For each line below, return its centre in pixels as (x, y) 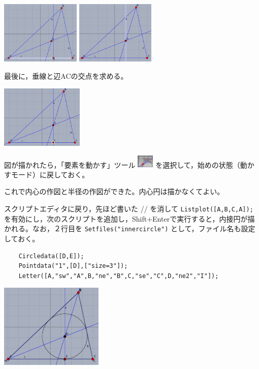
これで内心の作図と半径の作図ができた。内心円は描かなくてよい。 (114, 191)
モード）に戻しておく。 (50, 174)
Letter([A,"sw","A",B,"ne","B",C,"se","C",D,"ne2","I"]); (119, 276)
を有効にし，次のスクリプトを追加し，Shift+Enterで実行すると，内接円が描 (129, 218)
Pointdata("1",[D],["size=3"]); (73, 266)
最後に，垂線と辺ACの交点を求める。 (66, 75)
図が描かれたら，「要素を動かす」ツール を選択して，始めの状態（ (122, 164)
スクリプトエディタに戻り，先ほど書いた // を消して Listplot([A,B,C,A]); (129, 209)
